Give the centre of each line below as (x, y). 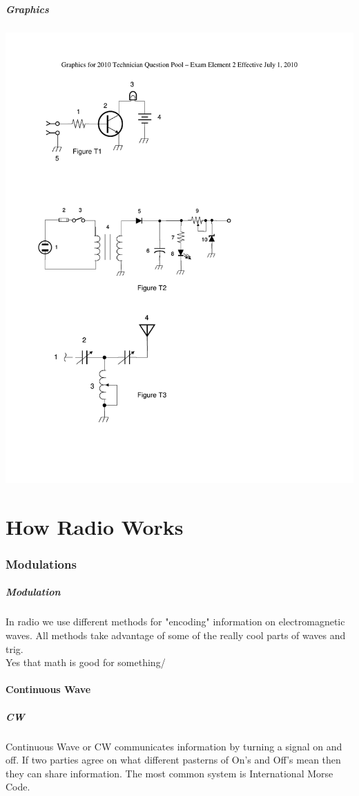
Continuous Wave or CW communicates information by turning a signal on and (174, 746)
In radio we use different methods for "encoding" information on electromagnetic (175, 622)
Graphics (27, 9)
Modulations (41, 563)
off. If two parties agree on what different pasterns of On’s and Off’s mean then (173, 760)
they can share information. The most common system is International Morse (169, 773)
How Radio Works (95, 526)
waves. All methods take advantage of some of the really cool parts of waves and (176, 635)
